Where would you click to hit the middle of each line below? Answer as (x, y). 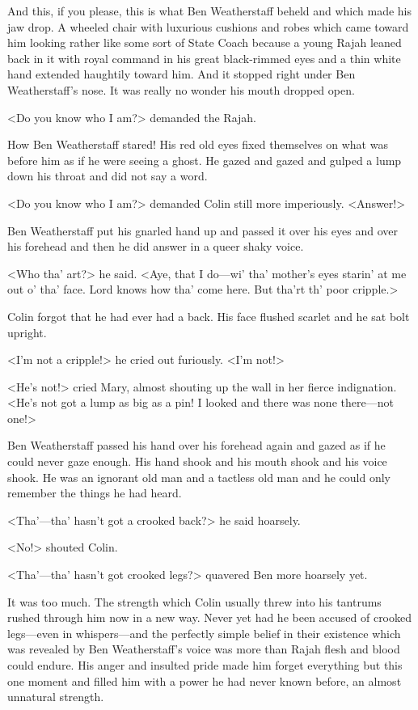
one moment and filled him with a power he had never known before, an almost (205, 680)
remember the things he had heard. (95, 493)
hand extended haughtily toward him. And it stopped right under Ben (182, 74)
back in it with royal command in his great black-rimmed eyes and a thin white (204, 58)
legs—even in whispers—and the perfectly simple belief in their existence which (204, 633)
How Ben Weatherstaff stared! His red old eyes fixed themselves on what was (198, 144)
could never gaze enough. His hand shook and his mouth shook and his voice (197, 461)
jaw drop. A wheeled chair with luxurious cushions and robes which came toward (208, 26)
